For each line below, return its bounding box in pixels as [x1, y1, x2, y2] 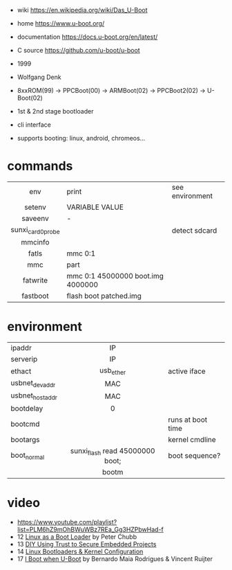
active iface [168, 366, 206, 376]
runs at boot [168, 415, 208, 425]
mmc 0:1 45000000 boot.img [66, 271, 164, 281]
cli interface [17, 121, 52, 129]
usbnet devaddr [10, 378, 56, 389]
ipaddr [10, 343, 32, 353]
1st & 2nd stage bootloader [17, 107, 94, 115]
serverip [10, 355, 38, 364]
